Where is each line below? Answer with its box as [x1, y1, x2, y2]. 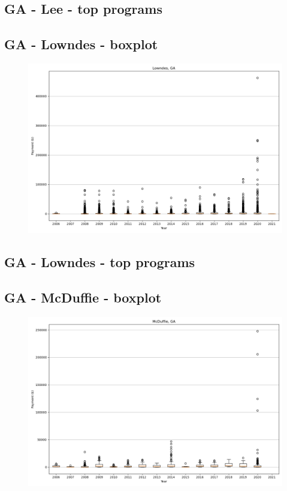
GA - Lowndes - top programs [4, 253, 195, 271]
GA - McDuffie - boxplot [4, 288, 162, 307]
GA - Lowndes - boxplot [4, 35, 158, 53]
